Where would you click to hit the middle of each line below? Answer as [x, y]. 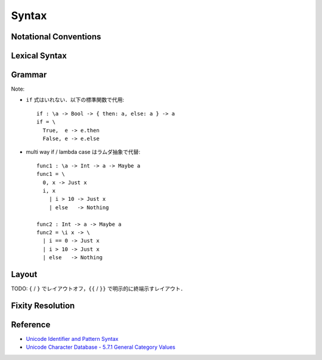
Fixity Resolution [43, 305]
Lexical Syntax [39, 56]
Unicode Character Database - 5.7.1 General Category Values [101, 347]
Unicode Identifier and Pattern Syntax [72, 339]
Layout [24, 274]
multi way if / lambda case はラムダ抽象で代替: [83, 152]
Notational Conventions [56, 37]
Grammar [29, 75]
